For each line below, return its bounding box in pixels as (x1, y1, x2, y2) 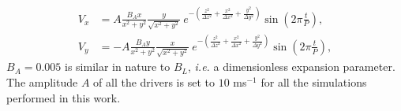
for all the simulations (260, 74, 367, 91)
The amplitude (6, 74, 78, 91)
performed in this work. (6, 89, 121, 105)
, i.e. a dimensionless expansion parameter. (188, 58, 395, 75)
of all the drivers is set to (93, 74, 215, 91)
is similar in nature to (65, 58, 171, 75)
